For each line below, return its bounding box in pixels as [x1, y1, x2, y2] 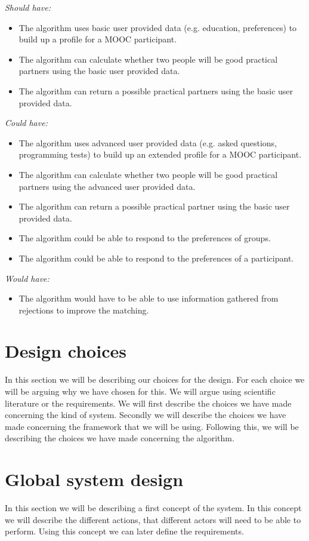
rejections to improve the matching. [18, 303, 149, 316]
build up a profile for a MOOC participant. [18, 33, 177, 45]
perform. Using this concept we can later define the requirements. [5, 525, 244, 537]
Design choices [5, 339, 126, 363]
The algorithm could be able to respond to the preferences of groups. [18, 232, 271, 244]
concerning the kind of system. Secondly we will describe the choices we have [5, 408, 286, 421]
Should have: [5, 1, 51, 13]
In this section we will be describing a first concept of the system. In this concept [5, 502, 302, 514]
